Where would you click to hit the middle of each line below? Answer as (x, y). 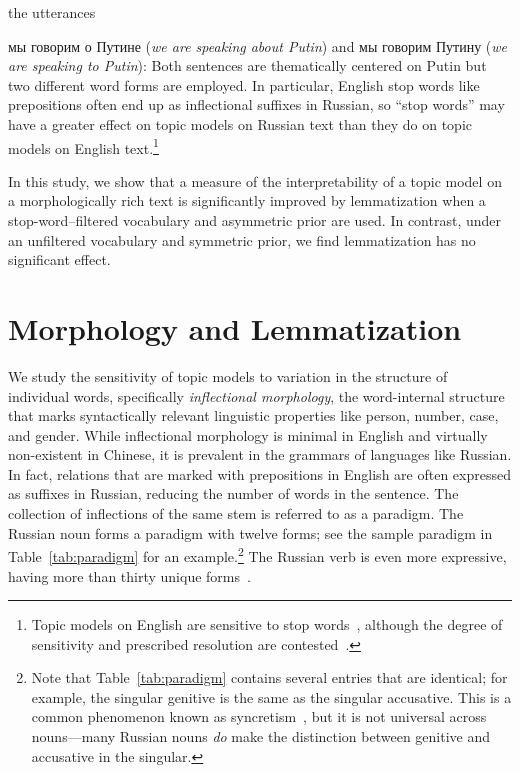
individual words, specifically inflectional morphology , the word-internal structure (256, 395)
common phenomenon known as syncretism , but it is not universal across (259, 716)
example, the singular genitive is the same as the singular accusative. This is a (271, 696)
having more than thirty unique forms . (129, 575)
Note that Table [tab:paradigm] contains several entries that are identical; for (269, 677)
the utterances (52, 12)
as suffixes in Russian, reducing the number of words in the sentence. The (233, 493)
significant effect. (59, 259)
